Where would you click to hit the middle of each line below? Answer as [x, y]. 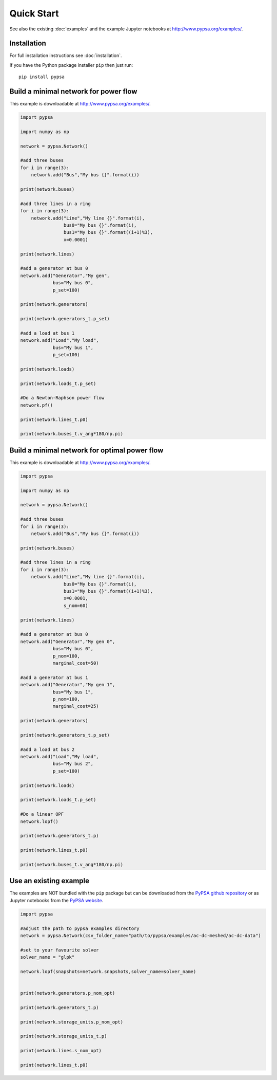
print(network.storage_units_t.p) [64, 1036]
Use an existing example [50, 881]
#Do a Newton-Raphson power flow [62, 398]
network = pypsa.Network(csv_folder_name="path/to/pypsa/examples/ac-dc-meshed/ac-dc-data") [141, 935]
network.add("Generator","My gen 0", [68, 642]
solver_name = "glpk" [47, 957]
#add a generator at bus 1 [54, 678]
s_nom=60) [76, 606]
